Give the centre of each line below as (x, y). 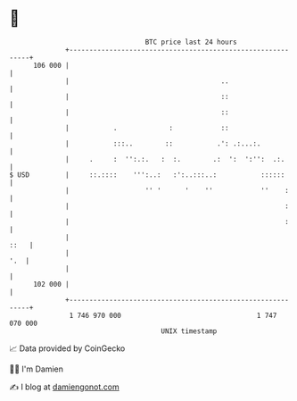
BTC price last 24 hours (191, 42)
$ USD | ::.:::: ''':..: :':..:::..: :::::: (147, 175)
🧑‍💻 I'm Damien (37, 369)
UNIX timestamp (189, 331)
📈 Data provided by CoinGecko (67, 348)
